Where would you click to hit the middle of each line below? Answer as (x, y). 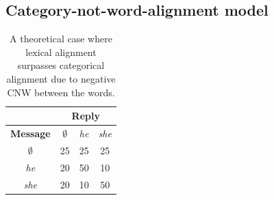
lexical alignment (61, 52)
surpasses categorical (61, 65)
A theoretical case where (61, 39)
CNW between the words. (61, 92)
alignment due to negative (61, 78)
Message (30, 133)
